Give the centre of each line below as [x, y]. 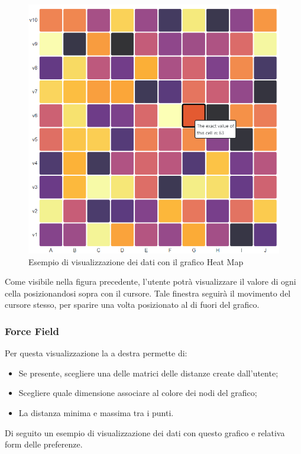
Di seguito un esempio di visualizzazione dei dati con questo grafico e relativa [145, 432]
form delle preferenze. [44, 444]
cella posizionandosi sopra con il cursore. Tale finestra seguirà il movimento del [148, 293]
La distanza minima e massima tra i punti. [96, 413]
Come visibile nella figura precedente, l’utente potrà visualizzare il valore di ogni [150, 281]
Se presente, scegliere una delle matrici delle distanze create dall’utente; [148, 373]
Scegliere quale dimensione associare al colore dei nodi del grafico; [138, 393]
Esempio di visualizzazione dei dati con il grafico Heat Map [136, 261]
